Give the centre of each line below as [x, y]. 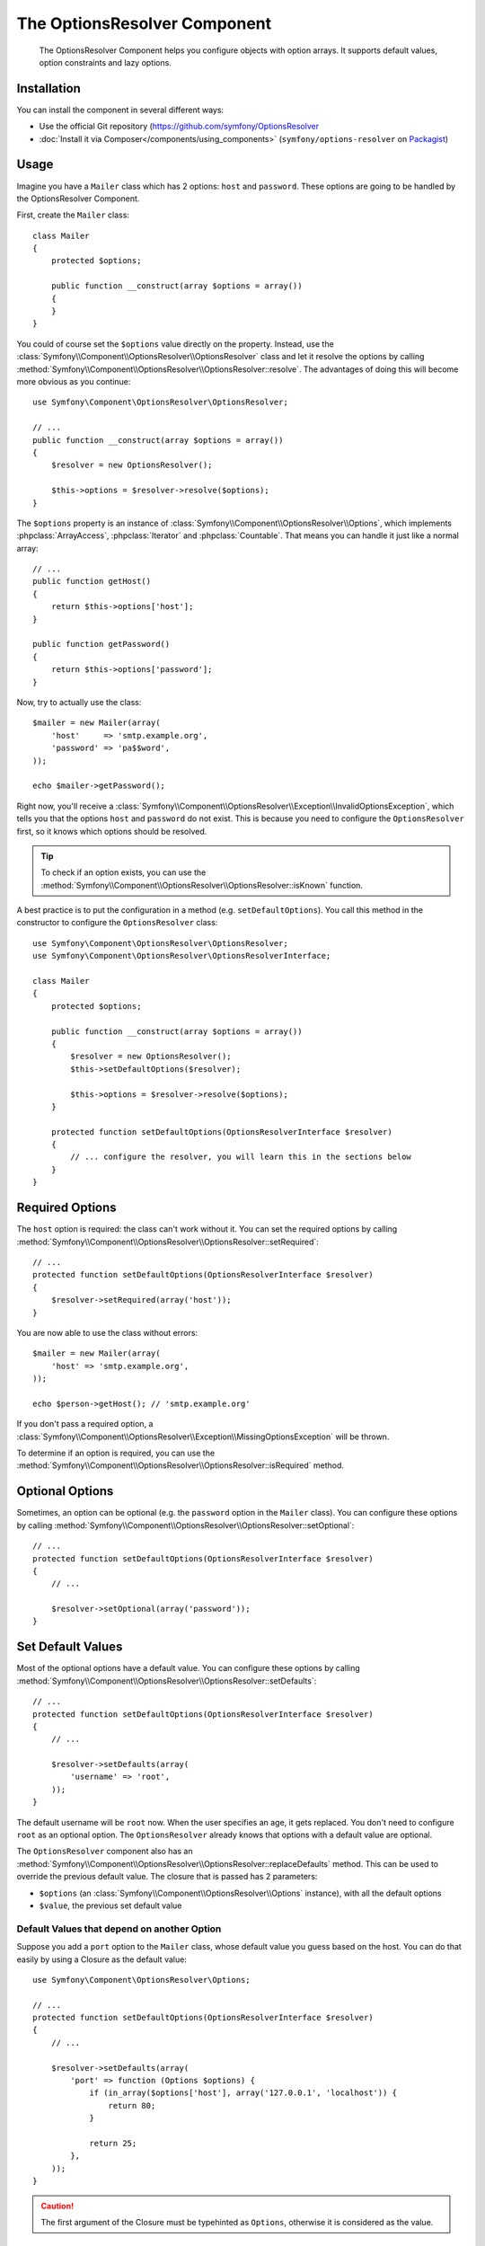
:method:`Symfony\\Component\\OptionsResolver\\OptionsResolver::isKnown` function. [202, 885]
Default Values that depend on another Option [119, 1929]
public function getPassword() [101, 644]
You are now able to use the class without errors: [107, 1332]
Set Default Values [70, 1647]
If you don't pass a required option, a [85, 1424]
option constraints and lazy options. [106, 62]
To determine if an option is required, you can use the [116, 1453]
